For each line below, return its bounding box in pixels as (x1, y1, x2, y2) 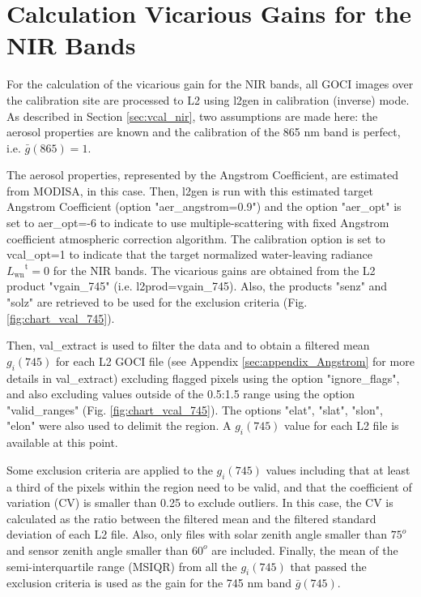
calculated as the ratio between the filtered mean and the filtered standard (6, 509, 376, 526)
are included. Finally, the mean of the (211, 541, 398, 558)
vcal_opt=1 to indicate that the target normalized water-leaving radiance (6, 246, 373, 263)
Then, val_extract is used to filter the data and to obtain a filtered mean (6, 337, 370, 354)
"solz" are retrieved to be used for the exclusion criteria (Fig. (6, 294, 308, 311)
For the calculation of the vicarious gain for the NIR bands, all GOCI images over (6, 75, 414, 92)
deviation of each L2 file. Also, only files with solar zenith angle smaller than (6, 526, 387, 543)
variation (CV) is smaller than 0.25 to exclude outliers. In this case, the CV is (6, 494, 393, 511)
